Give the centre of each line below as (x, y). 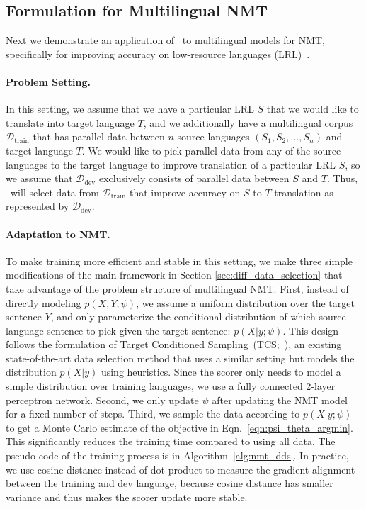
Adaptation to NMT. (58, 234)
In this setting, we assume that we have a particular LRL (130, 109)
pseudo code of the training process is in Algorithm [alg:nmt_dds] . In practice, (177, 455)
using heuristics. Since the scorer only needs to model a (221, 372)
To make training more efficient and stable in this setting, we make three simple (179, 261)
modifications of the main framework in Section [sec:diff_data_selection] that (174, 275)
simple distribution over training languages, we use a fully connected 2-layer (171, 386)
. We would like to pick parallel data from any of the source (211, 150)
